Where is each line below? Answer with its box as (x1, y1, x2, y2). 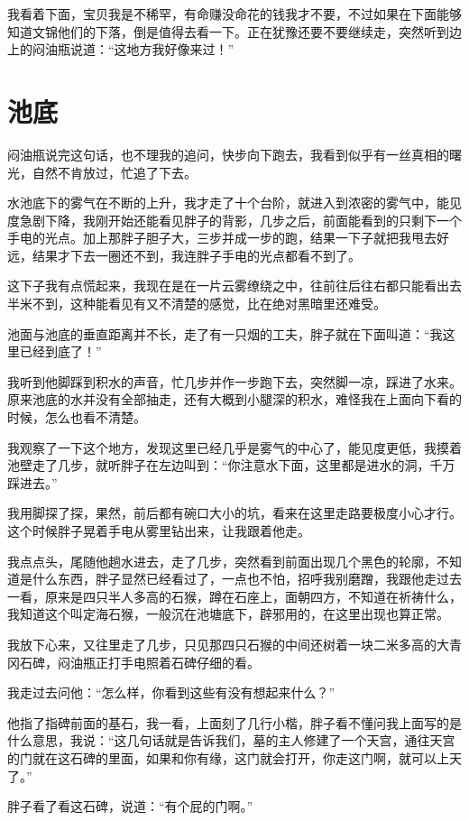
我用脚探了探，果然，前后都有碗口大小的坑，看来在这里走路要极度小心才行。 (7, 503, 462, 522)
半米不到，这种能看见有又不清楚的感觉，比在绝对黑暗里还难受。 (7, 294, 386, 313)
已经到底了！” (19, 342, 102, 361)
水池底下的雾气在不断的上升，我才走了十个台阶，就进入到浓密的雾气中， (7, 193, 437, 212)
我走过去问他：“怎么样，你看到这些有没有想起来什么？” (7, 683, 336, 702)
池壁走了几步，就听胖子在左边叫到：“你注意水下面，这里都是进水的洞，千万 (7, 456, 455, 475)
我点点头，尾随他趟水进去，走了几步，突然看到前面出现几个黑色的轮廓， (7, 551, 437, 570)
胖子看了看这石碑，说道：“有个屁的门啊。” (7, 797, 253, 816)
